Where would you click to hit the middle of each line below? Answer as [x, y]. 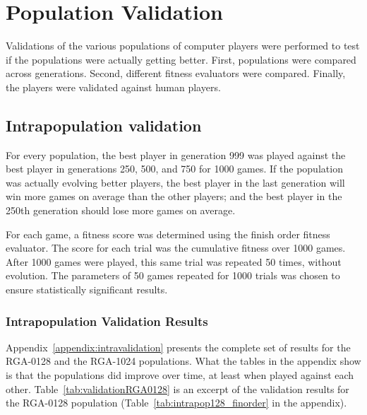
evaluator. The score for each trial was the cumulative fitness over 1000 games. [176, 248]
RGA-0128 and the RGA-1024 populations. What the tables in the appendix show [183, 361]
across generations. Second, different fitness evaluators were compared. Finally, [176, 73]
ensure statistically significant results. [87, 290]
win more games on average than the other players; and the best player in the [174, 196]
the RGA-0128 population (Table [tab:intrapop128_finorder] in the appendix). [176, 403]
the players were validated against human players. [113, 87]
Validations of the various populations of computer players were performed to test [183, 46]
